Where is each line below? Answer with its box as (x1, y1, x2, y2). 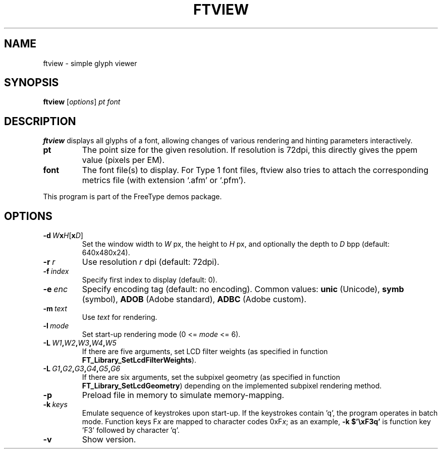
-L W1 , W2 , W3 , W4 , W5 (43, 338, 117, 348)
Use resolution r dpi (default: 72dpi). (82, 257, 219, 267)
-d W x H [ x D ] (43, 231, 83, 240)
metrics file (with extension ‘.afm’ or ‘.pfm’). (82, 175, 246, 186)
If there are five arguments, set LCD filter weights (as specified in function (82, 347, 328, 356)
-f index (43, 267, 69, 276)
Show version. (82, 434, 136, 445)
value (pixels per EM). (82, 155, 165, 165)
